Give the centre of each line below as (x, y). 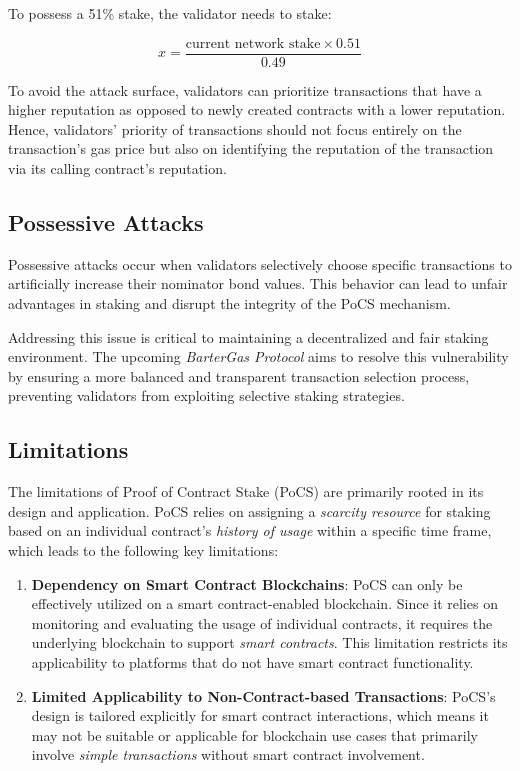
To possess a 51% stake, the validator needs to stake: (170, 13)
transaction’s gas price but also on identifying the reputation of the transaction (251, 148)
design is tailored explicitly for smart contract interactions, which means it (260, 715)
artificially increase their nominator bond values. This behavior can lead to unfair (258, 283)
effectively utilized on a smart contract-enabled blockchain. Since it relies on (264, 603)
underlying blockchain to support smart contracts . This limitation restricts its (269, 642)
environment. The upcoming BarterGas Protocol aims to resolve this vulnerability (258, 356)
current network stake (253, 43)
